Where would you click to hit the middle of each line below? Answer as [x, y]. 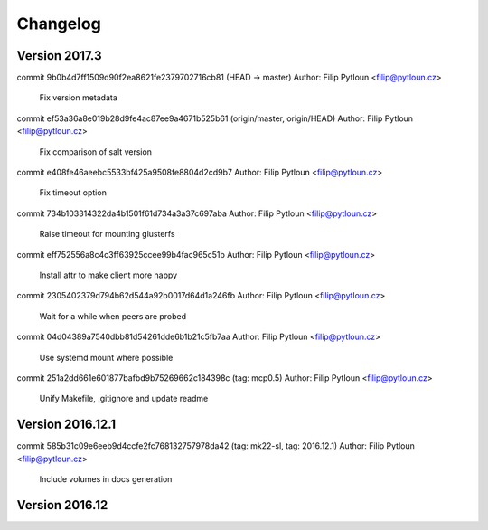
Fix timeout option [73, 193]
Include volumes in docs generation [106, 479]
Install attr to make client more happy [108, 275]
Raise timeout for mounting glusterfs [107, 234]
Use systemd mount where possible [106, 357]
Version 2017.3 [59, 56]
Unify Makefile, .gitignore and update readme [124, 399]
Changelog [59, 24]
